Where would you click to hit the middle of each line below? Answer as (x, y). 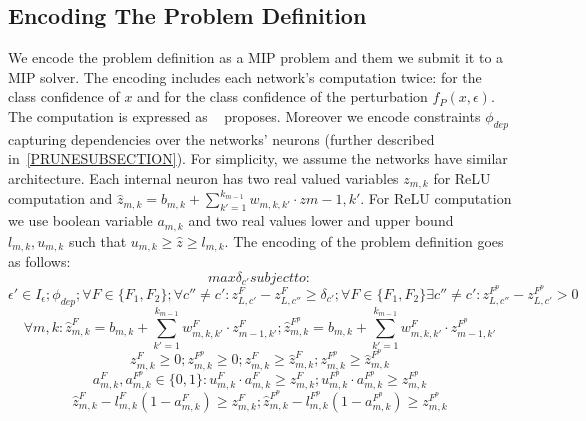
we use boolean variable (80, 220)
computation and (60, 198)
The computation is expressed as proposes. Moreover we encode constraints (244, 115)
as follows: (39, 261)
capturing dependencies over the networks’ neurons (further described (221, 138)
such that (97, 240)
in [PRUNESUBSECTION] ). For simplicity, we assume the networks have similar (258, 158)
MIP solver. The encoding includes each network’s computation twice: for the (245, 76)
